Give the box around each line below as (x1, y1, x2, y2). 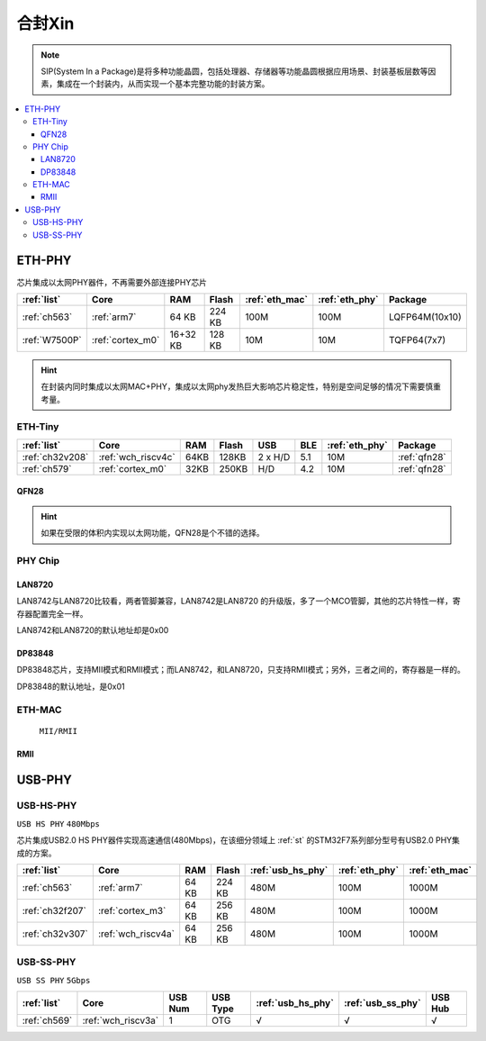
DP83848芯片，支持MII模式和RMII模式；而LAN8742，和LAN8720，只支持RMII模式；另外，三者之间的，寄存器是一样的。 (16, 665, 465, 675)
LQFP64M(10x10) (388, 311, 463, 323)
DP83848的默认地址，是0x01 (16, 681, 125, 692)
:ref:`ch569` (22, 1014, 73, 1027)
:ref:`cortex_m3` (97, 905, 166, 918)
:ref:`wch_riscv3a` (82, 1014, 159, 1027)
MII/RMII (39, 726, 78, 736)
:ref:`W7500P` (22, 333, 82, 346)
